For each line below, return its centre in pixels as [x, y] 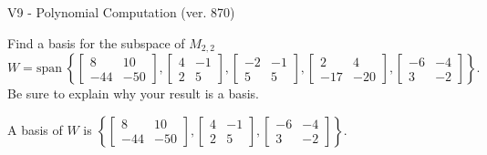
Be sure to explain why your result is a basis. [134, 93]
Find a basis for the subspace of [96, 42]
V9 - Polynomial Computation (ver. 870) [121, 12]
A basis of [35, 129]
